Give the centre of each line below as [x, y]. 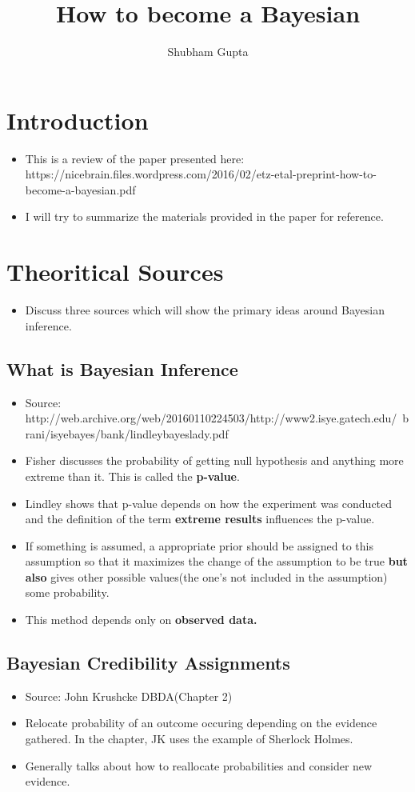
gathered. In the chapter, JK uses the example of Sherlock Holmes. [189, 739]
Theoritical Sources [115, 272]
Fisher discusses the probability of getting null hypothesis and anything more [214, 460]
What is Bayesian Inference [122, 368]
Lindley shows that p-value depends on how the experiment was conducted [209, 503]
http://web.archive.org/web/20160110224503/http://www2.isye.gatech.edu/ [211, 418]
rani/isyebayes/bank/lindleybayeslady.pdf [127, 433]
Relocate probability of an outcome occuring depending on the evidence [201, 723]
